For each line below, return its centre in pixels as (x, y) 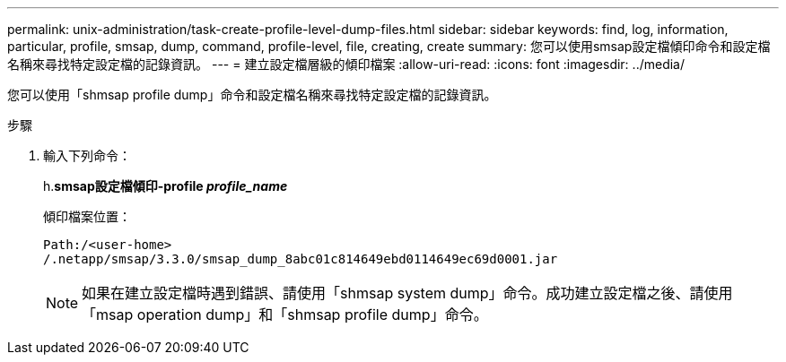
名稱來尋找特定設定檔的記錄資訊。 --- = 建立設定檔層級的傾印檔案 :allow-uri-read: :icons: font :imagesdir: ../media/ (346, 64)
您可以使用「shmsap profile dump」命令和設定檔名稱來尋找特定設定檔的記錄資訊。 (252, 95)
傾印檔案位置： (87, 216)
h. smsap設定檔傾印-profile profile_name (166, 186)
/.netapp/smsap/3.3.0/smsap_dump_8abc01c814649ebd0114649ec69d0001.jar (301, 259)
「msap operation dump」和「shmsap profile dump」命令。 (285, 315)
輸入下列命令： (87, 155)
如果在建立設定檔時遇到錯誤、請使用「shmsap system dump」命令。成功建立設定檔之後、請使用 (407, 293)
